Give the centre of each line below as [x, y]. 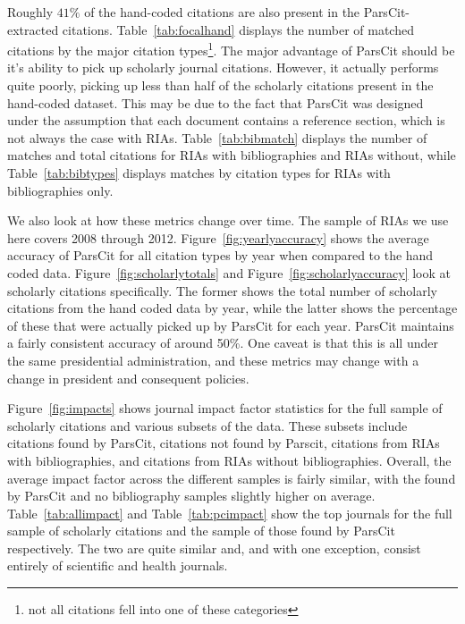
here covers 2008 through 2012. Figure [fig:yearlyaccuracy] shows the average [218, 237]
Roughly [30, 12]
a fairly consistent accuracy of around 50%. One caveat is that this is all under [223, 343]
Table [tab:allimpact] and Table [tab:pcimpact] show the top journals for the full [230, 513]
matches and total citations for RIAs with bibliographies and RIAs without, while [232, 155]
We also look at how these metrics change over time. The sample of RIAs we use [228, 220]
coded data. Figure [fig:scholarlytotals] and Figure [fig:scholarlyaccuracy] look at [229, 272]
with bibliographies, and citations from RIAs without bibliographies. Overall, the [229, 460]
